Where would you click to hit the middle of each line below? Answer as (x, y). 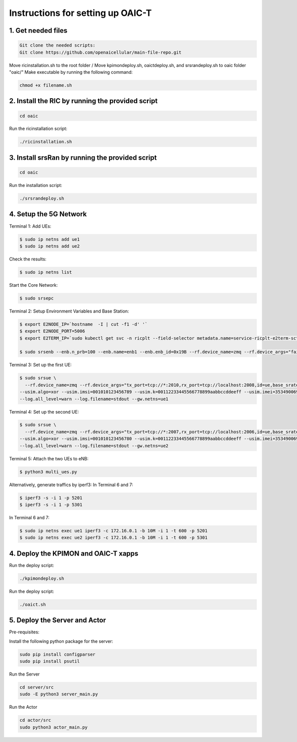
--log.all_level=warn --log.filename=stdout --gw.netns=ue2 (94, 446)
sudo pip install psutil (50, 661)
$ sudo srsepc (37, 298)
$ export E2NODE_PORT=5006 (52, 331)
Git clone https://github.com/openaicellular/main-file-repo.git (100, 52)
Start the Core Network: (33, 285)
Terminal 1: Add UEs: (30, 226)
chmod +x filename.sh (46, 85)
